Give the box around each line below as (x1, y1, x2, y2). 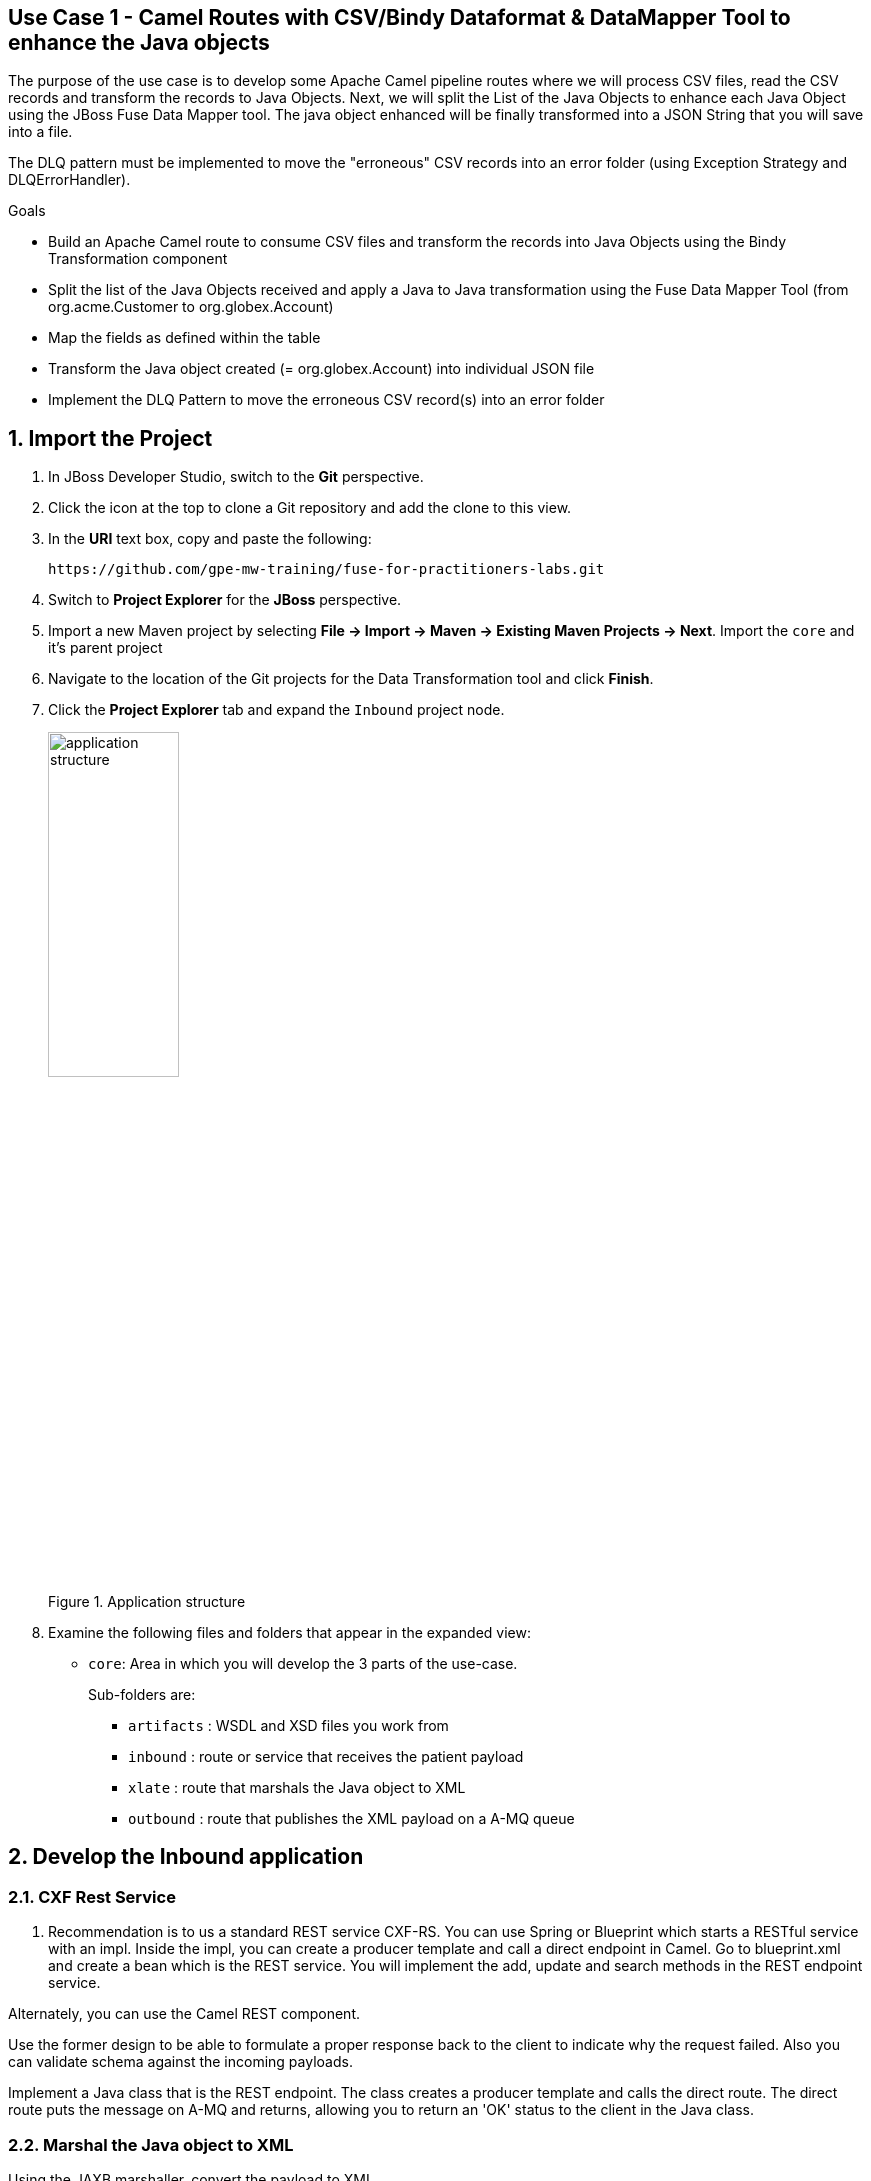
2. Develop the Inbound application (8, 1844, 364, 1870)
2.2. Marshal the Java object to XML (8, 2134, 294, 2155)
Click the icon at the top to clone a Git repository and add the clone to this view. (48, 499, 572, 517)
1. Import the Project (8, 425, 213, 451)
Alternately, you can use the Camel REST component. (8, 2005, 361, 2023)
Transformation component (48, 250, 228, 268)
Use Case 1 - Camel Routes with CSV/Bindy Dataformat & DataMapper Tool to (8, 5, 791, 30)
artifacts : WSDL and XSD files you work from (128, 1717, 449, 1735)
